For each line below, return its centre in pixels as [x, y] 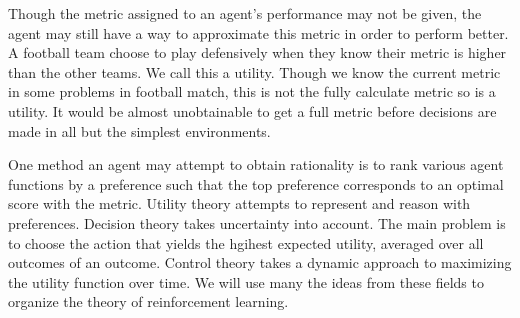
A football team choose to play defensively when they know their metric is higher [257, 52]
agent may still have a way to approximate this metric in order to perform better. [258, 32]
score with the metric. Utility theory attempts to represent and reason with [239, 203]
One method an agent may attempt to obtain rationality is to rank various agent [256, 164]
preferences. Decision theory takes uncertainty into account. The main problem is [257, 222]
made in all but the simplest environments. [139, 130]
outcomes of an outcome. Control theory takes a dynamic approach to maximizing [260, 262]
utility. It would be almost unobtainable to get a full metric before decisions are [252, 110]
